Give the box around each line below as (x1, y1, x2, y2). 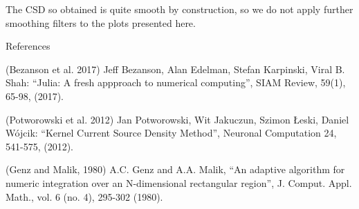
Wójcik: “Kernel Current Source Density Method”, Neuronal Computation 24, (6, 126, 337, 140)
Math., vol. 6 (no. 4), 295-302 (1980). (6, 189, 163, 203)
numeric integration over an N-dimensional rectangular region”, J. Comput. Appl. (6, 175, 352, 190)
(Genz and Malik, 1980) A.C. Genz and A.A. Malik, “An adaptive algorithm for (6, 162, 345, 177)
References (6, 39, 50, 53)
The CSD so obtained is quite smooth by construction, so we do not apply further (6, 2, 353, 16)
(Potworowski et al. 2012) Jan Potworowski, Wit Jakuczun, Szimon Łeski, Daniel (6, 112, 349, 126)
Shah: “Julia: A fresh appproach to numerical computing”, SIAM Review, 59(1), (6, 75, 346, 90)
